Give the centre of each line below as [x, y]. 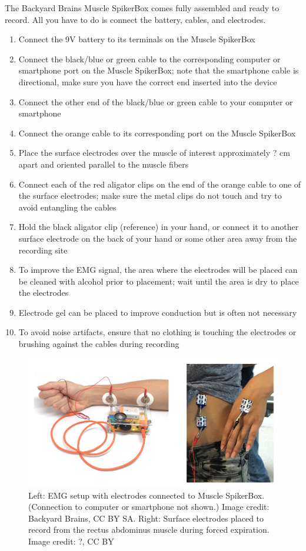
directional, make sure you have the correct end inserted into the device [148, 81]
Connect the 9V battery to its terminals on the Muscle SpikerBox [137, 39]
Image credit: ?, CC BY [71, 541]
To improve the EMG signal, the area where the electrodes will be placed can [158, 270]
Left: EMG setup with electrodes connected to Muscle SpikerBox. [147, 495]
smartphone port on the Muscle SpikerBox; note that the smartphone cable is [159, 70]
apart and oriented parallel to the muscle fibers [104, 164]
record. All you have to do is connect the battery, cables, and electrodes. [135, 19]
